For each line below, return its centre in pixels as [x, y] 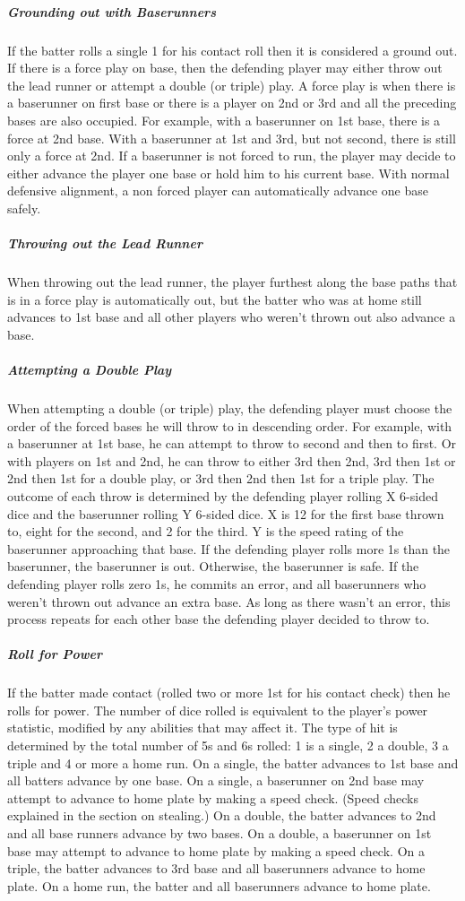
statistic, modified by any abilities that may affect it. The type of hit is [202, 728]
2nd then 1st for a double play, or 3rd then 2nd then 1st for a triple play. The [221, 478]
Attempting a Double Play [90, 370]
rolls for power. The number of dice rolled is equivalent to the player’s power [218, 710]
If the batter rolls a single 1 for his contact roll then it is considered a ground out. [232, 50]
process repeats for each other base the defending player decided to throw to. [219, 619]
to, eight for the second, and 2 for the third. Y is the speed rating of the [206, 531]
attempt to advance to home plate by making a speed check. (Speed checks [213, 797]
